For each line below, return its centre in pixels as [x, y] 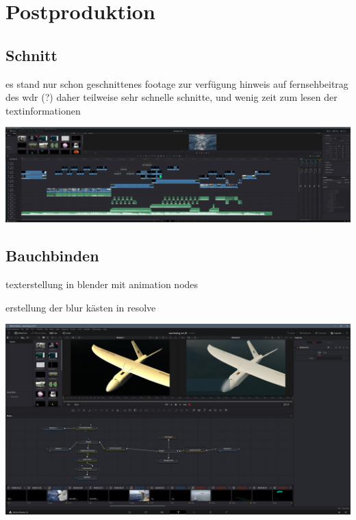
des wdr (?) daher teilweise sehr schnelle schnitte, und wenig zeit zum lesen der [171, 97]
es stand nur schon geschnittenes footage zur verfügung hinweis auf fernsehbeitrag [177, 83]
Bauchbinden [52, 256]
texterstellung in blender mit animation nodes [102, 284]
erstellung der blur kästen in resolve [81, 307]
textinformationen [43, 110]
